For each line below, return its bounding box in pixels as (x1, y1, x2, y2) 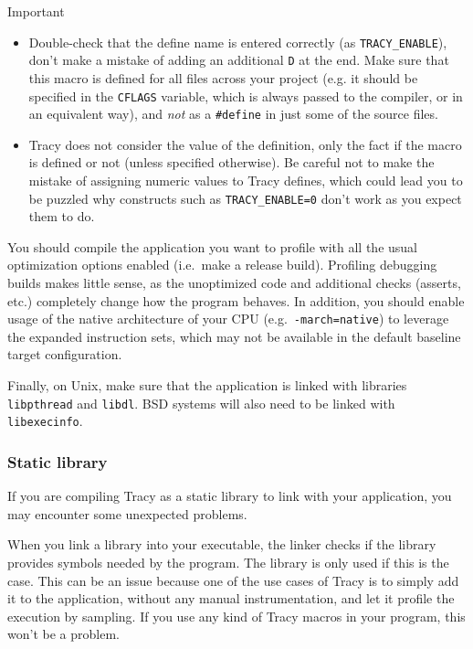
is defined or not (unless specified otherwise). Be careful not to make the (28, 153, 435, 172)
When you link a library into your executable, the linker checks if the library (7, 535, 436, 554)
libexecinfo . (7, 411, 83, 431)
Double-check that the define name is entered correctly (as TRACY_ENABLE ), (28, 32, 447, 51)
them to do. (28, 207, 95, 226)
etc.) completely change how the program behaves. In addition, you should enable (7, 291, 465, 310)
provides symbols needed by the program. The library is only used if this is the (7, 552, 449, 571)
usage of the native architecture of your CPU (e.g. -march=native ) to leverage (7, 309, 449, 328)
